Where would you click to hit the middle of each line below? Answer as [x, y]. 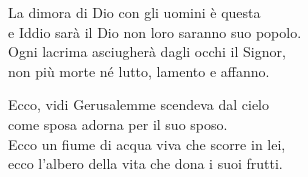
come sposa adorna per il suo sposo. [118, 123]
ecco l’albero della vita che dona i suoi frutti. [145, 163]
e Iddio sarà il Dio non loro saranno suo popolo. [155, 31]
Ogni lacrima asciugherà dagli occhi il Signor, [147, 51]
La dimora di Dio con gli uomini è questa [134, 12]
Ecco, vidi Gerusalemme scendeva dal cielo [139, 104]
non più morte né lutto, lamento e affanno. [139, 70]
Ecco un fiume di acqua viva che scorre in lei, [147, 143]
